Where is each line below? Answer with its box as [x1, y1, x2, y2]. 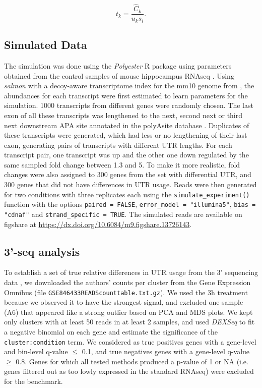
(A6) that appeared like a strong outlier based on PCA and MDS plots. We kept [4, 306, 253, 317]
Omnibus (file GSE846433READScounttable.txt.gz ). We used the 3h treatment [4, 287, 248, 297]
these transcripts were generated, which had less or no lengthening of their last [4, 130, 247, 140]
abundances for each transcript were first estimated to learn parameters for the [4, 90, 248, 100]
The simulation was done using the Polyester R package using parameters [4, 60, 232, 71]
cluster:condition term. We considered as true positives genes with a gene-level [4, 336, 256, 347]
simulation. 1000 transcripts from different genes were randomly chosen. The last [4, 100, 253, 110]
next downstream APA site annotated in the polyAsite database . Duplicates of [4, 120, 249, 130]
